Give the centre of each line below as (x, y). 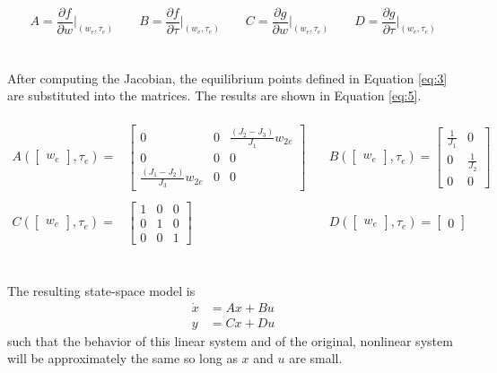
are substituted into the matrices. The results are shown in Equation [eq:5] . (214, 95)
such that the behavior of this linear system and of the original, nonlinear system (230, 340)
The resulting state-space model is (101, 290)
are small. (316, 358)
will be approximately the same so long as (122, 358)
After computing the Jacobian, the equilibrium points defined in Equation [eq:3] (227, 78)
